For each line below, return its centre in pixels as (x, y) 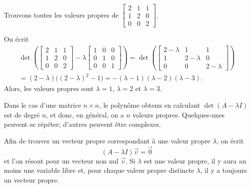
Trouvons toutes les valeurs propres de (61, 14)
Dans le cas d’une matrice (42, 105)
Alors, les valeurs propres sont (49, 88)
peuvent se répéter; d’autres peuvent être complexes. (83, 124)
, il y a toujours (224, 170)
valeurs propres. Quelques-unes (179, 114)
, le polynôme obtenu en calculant (149, 105)
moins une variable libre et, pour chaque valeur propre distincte (99, 170)
